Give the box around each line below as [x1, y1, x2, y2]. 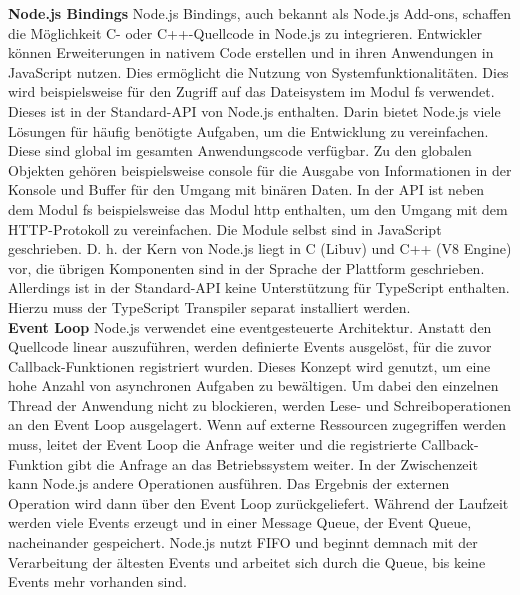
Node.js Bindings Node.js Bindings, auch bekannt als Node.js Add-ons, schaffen [8, 3, 512, 23]
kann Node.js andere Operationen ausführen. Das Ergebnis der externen [8, 473, 450, 494]
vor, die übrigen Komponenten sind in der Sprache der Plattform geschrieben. [8, 257, 485, 278]
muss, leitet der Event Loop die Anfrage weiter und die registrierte [8, 434, 417, 455]
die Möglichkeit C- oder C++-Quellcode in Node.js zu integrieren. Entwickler [8, 22, 483, 43]
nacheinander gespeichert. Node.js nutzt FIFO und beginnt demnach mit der [8, 532, 478, 553]
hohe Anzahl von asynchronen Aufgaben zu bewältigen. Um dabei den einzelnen [8, 375, 499, 396]
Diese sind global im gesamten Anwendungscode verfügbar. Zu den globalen [8, 140, 472, 161]
